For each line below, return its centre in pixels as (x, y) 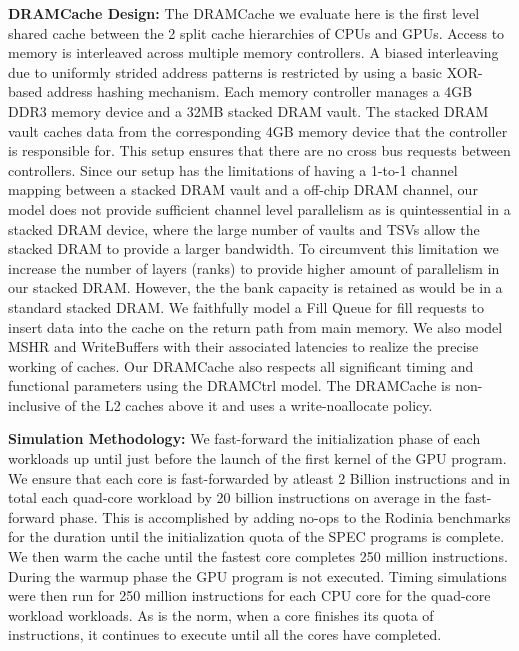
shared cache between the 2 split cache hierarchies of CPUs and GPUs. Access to (256, 32)
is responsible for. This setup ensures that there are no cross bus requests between (259, 150)
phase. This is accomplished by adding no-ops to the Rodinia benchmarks (285, 516)
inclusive (34, 404)
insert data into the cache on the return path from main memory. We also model (255, 326)
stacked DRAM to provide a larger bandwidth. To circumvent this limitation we (253, 248)
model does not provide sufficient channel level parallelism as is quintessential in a (259, 208)
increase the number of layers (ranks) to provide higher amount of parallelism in (254, 267)
